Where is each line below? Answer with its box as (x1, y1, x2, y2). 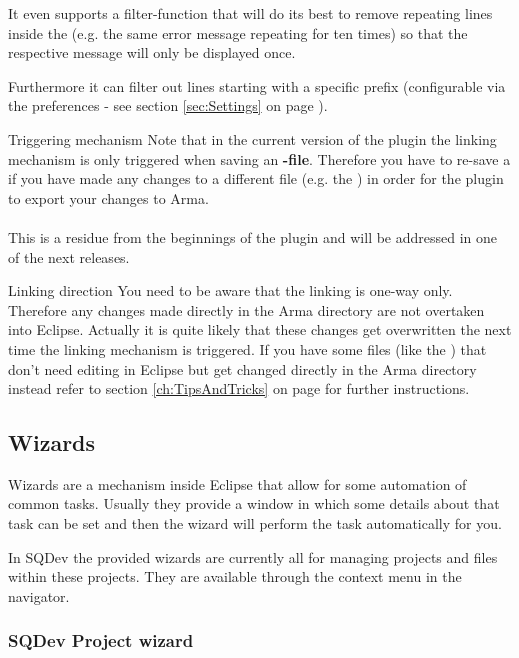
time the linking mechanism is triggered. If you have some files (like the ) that (8, 338, 487, 359)
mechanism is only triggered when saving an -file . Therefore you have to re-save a (8, 148, 511, 169)
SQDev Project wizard (8, 628, 194, 653)
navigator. (8, 585, 70, 606)
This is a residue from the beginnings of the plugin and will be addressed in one (8, 226, 498, 247)
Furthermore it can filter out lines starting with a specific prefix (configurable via (8, 75, 506, 96)
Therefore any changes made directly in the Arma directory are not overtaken (8, 299, 485, 320)
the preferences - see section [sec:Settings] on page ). (8, 95, 328, 116)
